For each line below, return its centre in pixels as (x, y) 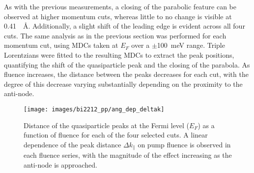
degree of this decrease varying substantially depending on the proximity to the (123, 84)
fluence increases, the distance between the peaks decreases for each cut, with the (126, 74)
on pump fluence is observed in (184, 144)
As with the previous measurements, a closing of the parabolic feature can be (120, 6)
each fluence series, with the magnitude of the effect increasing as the (128, 155)
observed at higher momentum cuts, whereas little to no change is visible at (118, 16)
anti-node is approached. (60, 164)
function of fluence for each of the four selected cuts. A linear (116, 135)
